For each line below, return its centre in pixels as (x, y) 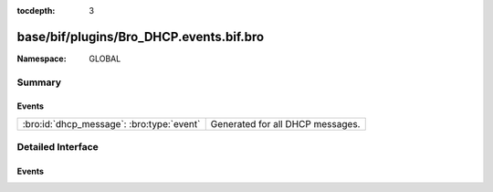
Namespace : (42, 59)
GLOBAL (105, 59)
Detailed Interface (58, 147)
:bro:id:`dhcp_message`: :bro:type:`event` (111, 123)
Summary (39, 82)
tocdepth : (36, 11)
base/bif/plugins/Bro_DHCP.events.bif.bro (141, 37)
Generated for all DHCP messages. (285, 123)
